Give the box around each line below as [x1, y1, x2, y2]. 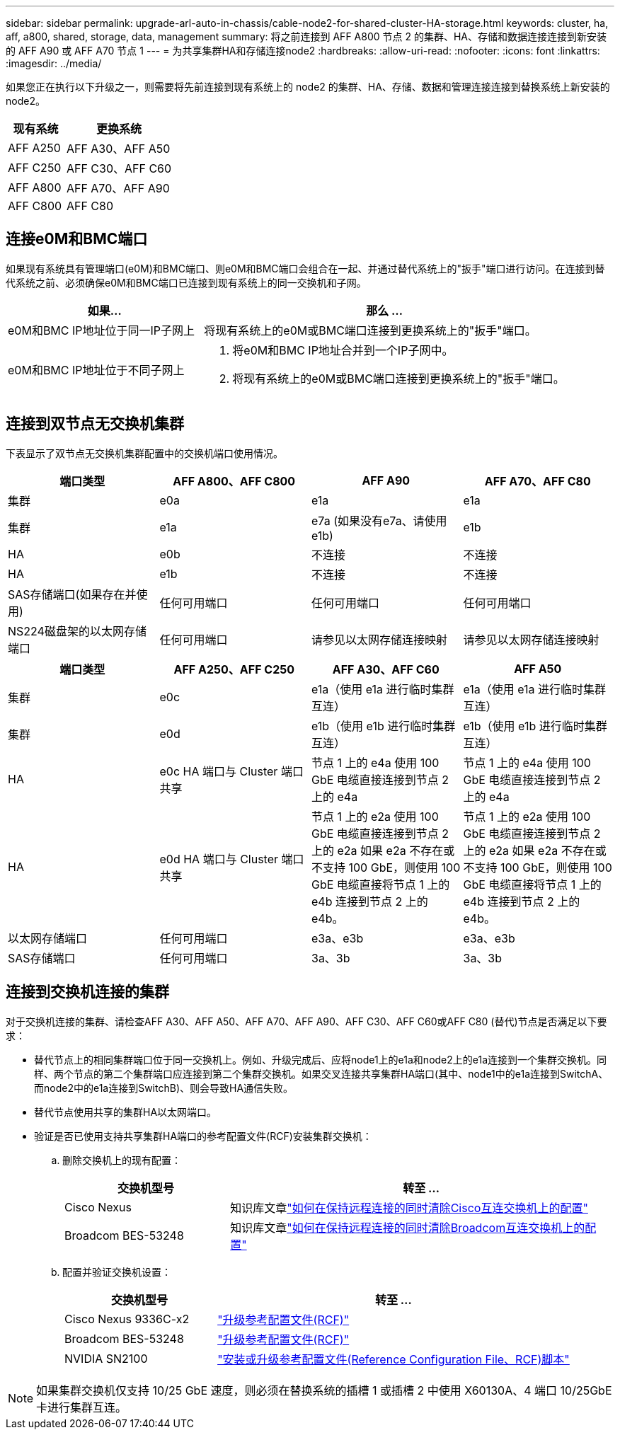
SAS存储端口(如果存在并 [8, 587, 137, 601]
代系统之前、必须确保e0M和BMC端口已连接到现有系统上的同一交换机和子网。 [6, 276, 367, 289]
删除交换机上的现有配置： [62, 1153, 181, 1166]
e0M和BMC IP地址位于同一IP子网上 [8, 323, 195, 338]
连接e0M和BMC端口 [6, 230, 148, 248]
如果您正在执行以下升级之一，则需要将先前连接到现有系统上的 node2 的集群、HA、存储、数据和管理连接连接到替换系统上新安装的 [6, 81, 610, 93]
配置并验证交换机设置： [62, 1265, 171, 1278]
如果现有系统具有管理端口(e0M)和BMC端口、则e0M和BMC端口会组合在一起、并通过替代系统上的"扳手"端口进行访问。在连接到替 [6, 262, 605, 275]
